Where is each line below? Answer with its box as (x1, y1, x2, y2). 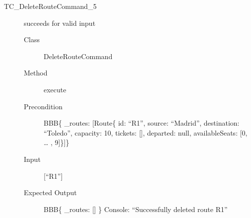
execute (44, 84, 66, 94)
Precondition (24, 101, 63, 111)
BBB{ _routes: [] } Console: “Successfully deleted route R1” (44, 204, 228, 214)
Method (24, 68, 48, 78)
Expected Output (24, 187, 77, 198)
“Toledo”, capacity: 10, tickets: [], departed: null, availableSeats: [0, (44, 127, 248, 138)
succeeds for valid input (24, 17, 96, 28)
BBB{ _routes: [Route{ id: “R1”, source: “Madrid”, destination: (44, 118, 240, 128)
